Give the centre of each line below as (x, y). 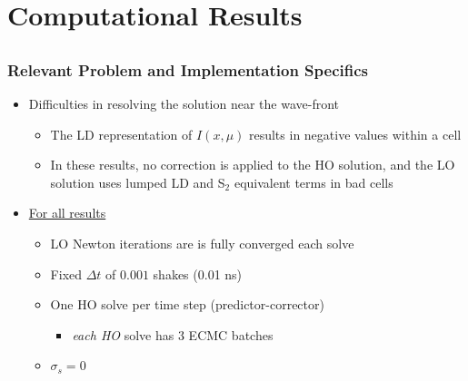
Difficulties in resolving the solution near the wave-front (184, 104)
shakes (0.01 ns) (198, 274)
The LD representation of (121, 134)
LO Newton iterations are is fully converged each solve (202, 244)
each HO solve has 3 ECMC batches (173, 334)
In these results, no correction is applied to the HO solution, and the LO (253, 165)
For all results (67, 213)
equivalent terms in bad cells (314, 182)
